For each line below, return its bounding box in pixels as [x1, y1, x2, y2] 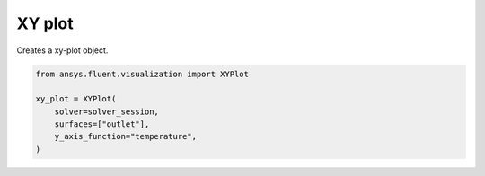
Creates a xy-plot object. [16, 45, 109, 56]
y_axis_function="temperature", [54, 131, 198, 142]
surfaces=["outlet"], [54, 119, 150, 129]
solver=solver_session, [54, 106, 159, 117]
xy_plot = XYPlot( [35, 94, 117, 104]
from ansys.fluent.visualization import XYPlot [35, 68, 249, 79]
